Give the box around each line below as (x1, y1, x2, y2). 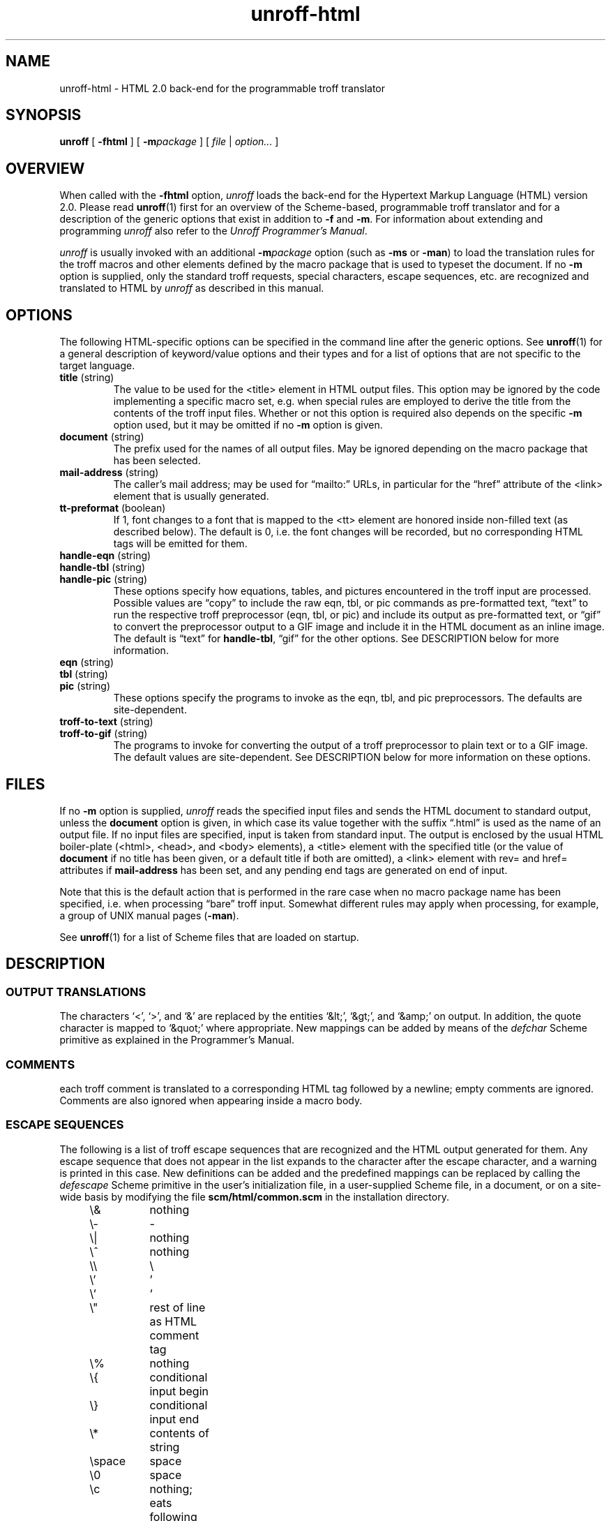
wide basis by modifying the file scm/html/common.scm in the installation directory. (59, 1190, 449, 1203)
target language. (59, 359, 135, 372)
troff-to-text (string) (59, 715, 153, 728)
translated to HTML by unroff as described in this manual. (59, 282, 324, 295)
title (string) (59, 371, 114, 384)
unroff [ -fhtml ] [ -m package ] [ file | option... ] (59, 135, 279, 148)
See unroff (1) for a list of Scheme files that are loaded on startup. (59, 930, 359, 943)
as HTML (149, 1314, 197, 1328)
